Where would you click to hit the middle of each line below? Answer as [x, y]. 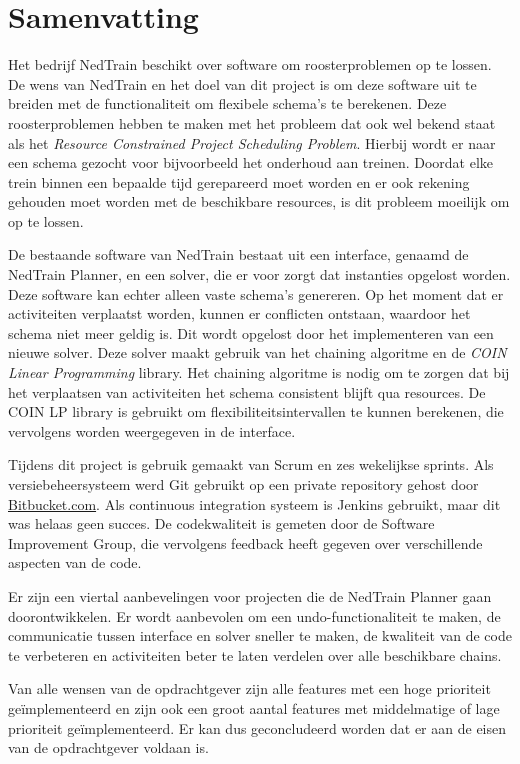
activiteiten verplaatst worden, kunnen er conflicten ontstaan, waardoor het [239, 313]
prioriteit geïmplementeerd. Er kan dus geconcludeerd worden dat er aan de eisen [257, 727]
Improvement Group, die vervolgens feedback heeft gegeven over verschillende [245, 542]
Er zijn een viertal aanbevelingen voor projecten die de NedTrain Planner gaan [250, 595]
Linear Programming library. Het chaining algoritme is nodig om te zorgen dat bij [259, 372]
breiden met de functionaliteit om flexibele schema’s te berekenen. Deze [227, 103]
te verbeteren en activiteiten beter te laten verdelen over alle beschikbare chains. [255, 654]
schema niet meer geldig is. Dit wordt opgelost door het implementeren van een [251, 332]
